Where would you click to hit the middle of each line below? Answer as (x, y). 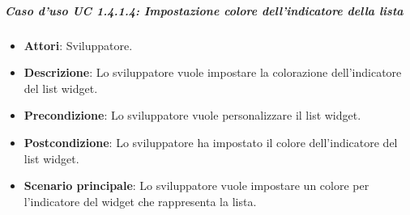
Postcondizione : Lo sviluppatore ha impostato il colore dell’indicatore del (211, 142)
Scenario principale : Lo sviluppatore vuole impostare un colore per (196, 185)
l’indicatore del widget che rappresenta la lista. (140, 201)
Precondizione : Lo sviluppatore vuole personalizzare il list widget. (192, 115)
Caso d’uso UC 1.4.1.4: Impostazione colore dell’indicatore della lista (204, 10)
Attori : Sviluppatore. (78, 45)
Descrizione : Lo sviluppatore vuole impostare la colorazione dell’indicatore (213, 72)
